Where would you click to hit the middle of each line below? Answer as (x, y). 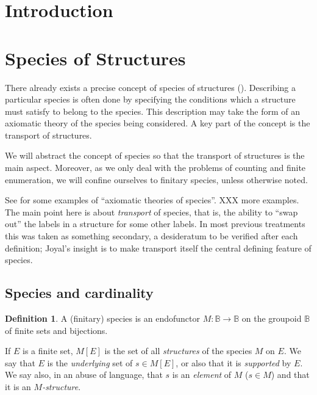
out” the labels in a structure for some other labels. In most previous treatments (155, 224)
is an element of (202, 375)
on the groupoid (272, 318)
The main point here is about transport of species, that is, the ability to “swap (151, 212)
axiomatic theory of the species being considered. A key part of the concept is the (158, 123)
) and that (290, 375)
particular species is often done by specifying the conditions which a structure (150, 99)
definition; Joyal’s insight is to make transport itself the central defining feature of (158, 248)
